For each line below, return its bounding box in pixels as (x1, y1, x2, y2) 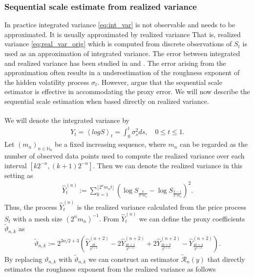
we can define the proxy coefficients (139, 213, 245, 223)
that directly (207, 254, 245, 264)
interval (4, 160, 27, 170)
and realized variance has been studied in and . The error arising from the (4, 58, 226, 68)
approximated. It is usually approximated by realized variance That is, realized (4, 29, 241, 39)
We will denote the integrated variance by (4, 115, 129, 125)
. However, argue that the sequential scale (97, 77, 222, 87)
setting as (4, 170, 33, 180)
